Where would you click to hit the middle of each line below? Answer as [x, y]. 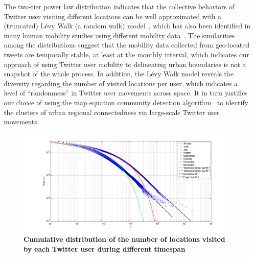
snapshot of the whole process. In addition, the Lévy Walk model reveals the [119, 74]
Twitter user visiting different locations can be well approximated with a [113, 16]
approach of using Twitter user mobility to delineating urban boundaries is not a [125, 64]
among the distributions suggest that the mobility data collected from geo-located [127, 45]
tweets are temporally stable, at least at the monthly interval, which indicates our [127, 54]
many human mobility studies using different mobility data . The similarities [119, 35]
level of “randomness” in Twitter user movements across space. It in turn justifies [126, 93]
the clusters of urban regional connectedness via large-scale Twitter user [112, 112]
